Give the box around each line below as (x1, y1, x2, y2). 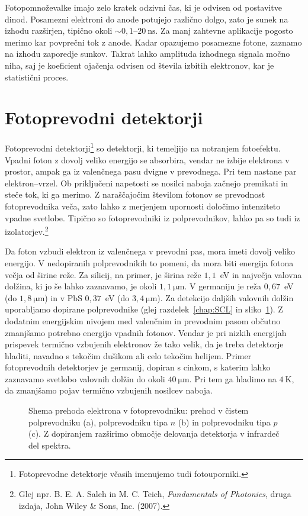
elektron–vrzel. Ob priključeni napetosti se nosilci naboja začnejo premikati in (5, 176, 288, 189)
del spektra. (28, 438, 71, 451)
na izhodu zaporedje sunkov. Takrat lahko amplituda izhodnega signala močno (5, 47, 290, 60)
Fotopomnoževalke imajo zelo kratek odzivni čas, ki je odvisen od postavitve (5, 1, 282, 13)
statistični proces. (5, 70, 69, 83)
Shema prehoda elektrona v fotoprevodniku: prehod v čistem (28, 404, 249, 417)
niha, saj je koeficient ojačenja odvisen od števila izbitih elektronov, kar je (5, 59, 274, 71)
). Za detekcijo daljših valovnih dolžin (157, 291, 294, 304)
